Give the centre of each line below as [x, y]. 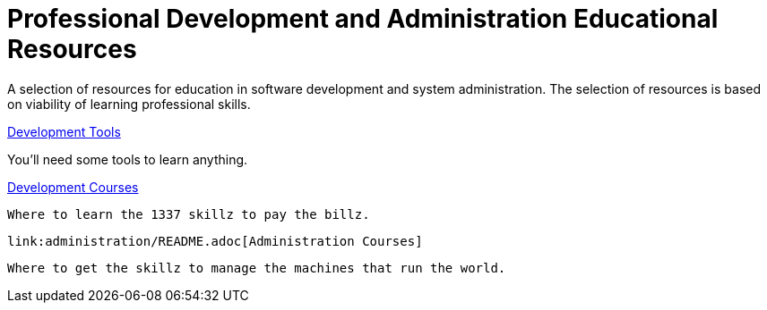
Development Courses [73, 187]
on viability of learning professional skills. [129, 104]
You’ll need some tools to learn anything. [128, 159]
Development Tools [64, 131]
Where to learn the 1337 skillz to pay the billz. [189, 214]
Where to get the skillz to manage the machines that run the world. [257, 268]
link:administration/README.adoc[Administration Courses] [215, 241]
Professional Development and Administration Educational [363, 19]
